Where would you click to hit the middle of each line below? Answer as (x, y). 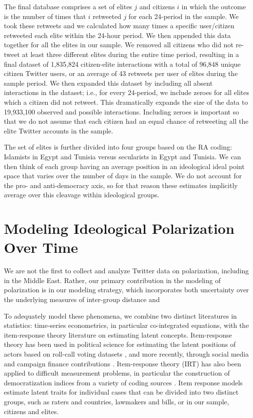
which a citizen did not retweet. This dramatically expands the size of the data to (126, 102)
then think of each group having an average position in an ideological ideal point (124, 166)
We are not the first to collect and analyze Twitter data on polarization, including (126, 271)
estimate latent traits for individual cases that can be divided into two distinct (121, 392)
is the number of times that (45, 16)
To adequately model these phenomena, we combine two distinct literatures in (120, 315)
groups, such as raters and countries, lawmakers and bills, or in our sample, (117, 401)
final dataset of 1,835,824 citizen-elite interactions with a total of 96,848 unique (122, 64)
